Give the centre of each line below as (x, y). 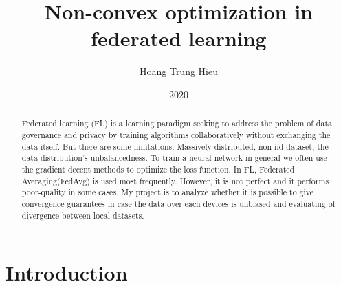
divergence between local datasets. (83, 215)
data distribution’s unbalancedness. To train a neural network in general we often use (174, 158)
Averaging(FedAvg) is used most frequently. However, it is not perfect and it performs (175, 180)
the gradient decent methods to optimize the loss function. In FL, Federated (158, 169)
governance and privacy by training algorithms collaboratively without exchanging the (176, 134)
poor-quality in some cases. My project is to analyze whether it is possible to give (168, 192)
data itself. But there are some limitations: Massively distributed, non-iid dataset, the (175, 146)
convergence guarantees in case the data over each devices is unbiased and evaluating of (178, 203)
